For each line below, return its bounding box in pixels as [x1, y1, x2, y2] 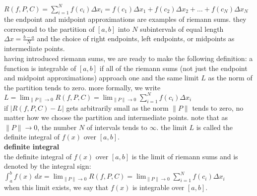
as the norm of [208, 72, 253, 83]
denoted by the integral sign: [4, 161, 91, 171]
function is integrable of [4, 63, 76, 73]
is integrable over [132, 182, 185, 193]
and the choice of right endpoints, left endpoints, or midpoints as [37, 33, 235, 44]
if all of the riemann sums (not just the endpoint [99, 63, 248, 73]
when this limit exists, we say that [4, 182, 109, 193]
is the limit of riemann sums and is [131, 151, 238, 161]
